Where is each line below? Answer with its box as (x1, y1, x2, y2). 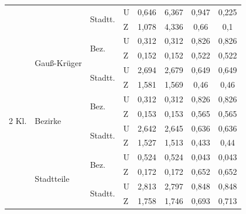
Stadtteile (35, 172, 70, 185)
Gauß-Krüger (35, 56, 82, 68)
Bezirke (35, 115, 61, 127)
